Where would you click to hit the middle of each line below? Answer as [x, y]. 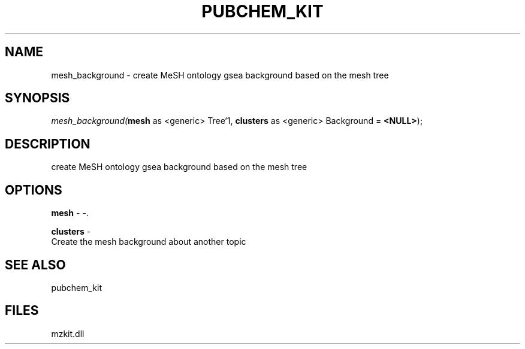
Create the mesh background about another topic [149, 242]
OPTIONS [34, 190]
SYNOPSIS [37, 98]
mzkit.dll [68, 333]
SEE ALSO [35, 265]
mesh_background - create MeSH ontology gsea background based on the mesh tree [220, 75]
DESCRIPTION [48, 144]
